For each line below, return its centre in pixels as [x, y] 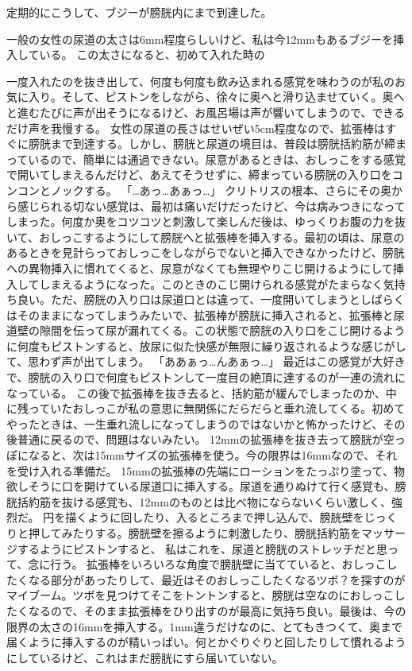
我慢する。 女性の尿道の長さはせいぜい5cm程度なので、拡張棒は [218, 128]
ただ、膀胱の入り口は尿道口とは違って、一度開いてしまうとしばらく [227, 299]
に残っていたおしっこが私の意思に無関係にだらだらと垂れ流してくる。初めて [206, 408]
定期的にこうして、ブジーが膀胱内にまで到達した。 [139, 12]
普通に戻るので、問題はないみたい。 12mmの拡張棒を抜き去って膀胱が [200, 439]
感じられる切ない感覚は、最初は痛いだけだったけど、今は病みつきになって [211, 206]
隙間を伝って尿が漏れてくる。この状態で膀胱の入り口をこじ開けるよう [222, 330]
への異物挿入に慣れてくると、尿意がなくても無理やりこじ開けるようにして [200, 268]
